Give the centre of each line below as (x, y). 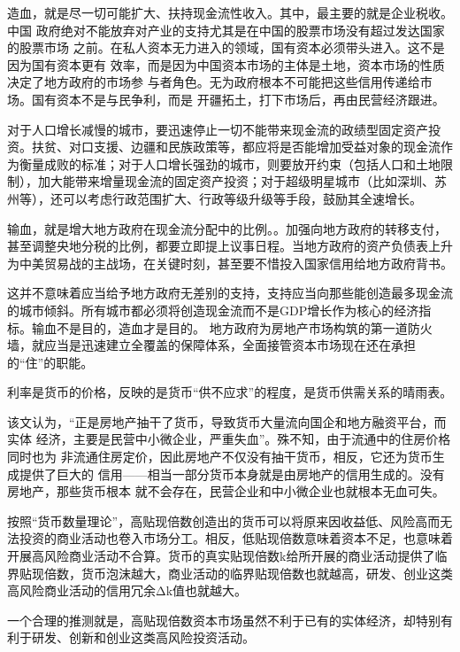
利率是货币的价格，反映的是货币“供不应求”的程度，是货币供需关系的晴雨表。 (230, 392)
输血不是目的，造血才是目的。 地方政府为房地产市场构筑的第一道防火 (232, 327)
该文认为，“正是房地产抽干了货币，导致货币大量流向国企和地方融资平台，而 (227, 421)
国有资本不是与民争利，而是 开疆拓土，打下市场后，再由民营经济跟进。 (238, 99)
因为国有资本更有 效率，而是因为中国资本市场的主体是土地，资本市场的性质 (226, 64)
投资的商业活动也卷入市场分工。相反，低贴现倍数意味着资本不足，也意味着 (236, 538)
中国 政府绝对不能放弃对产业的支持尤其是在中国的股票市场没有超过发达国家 (226, 30)
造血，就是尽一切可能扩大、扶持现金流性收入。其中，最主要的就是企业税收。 (230, 12)
